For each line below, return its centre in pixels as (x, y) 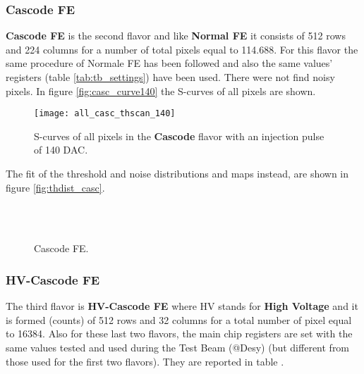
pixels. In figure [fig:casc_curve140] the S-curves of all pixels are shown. (161, 91)
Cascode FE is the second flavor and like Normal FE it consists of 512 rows (176, 36)
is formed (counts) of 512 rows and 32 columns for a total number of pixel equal (179, 319)
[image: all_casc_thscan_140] (105, 114)
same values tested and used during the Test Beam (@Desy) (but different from (178, 347)
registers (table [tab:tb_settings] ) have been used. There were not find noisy (170, 77)
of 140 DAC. (61, 150)
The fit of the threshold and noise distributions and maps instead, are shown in (177, 174)
